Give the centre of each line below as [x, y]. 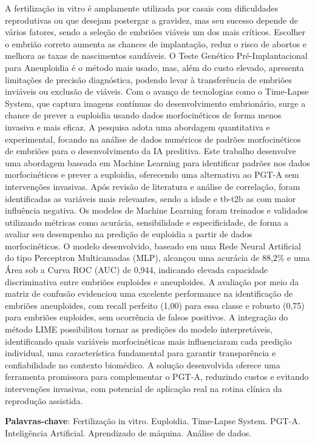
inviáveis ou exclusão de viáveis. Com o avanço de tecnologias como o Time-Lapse [157, 91]
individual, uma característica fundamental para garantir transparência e [141, 353]
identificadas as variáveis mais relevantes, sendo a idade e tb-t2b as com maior [151, 198]
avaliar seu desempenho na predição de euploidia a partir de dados [129, 234]
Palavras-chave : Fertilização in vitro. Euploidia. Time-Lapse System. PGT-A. [153, 421]
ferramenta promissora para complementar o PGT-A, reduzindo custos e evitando [157, 377]
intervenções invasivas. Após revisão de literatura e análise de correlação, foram [153, 186]
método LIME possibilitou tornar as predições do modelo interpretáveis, [139, 329]
